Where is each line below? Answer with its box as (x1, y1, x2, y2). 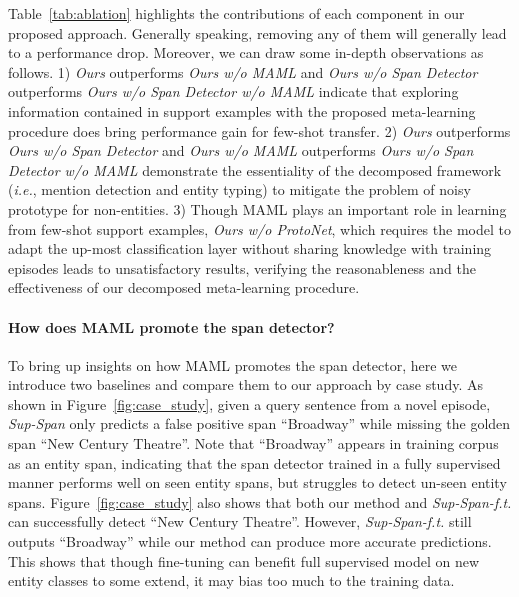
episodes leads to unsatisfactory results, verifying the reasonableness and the (8, 257, 476, 278)
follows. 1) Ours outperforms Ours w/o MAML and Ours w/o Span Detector (8, 61, 478, 82)
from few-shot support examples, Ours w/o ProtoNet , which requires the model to (8, 218, 511, 239)
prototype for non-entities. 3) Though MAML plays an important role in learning (8, 198, 507, 219)
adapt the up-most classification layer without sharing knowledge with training (8, 238, 492, 259)
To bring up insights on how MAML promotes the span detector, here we (8, 354, 458, 375)
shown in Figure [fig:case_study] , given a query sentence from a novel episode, (8, 393, 491, 414)
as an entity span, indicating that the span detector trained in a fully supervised (8, 452, 501, 473)
